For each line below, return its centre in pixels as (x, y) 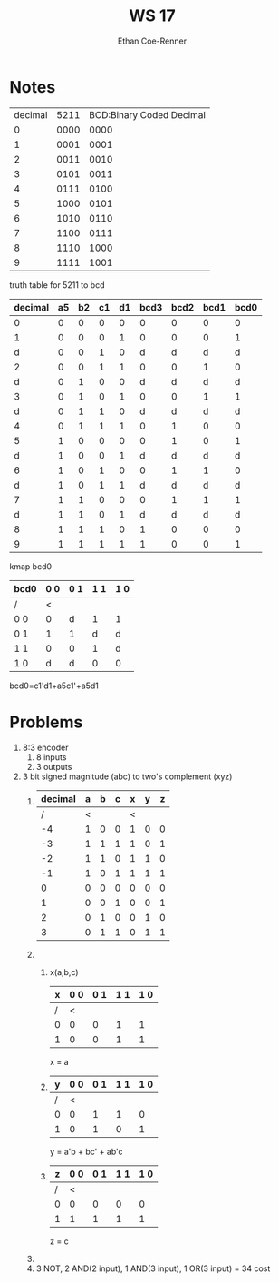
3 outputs (54, 766)
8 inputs (51, 757)
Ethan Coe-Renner (152, 41)
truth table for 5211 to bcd (57, 285)
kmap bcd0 (31, 566)
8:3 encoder (45, 747)
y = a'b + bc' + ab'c (87, 1151)
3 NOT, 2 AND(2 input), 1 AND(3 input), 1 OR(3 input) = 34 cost (153, 1268)
